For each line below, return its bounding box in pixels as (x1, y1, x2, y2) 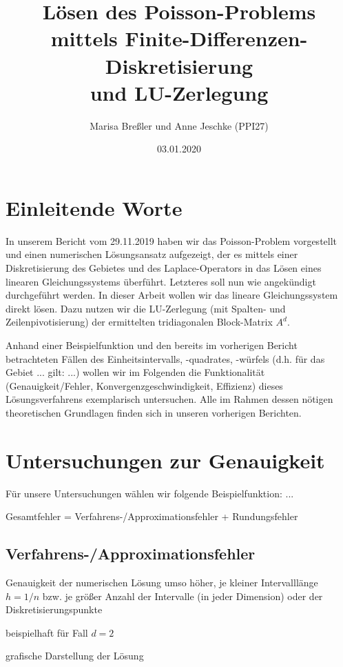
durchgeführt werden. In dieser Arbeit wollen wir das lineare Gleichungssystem (6, 288, 338, 302)
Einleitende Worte (6, 193, 183, 221)
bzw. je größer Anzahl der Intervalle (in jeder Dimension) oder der (42, 588, 323, 603)
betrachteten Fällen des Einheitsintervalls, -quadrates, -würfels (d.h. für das (6, 351, 325, 366)
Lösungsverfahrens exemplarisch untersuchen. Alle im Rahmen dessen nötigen (6, 392, 333, 406)
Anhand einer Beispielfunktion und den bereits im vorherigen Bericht (6, 337, 298, 352)
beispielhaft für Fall (6, 625, 88, 639)
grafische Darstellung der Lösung (6, 648, 144, 663)
